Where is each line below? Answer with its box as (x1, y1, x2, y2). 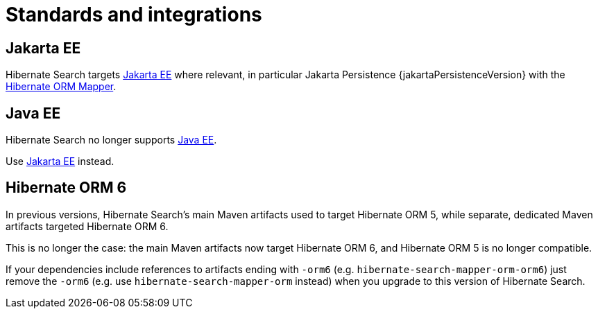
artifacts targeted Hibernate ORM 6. (6, 220, 169, 232)
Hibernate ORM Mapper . (6, 80, 117, 93)
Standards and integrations (6, 3, 262, 26)
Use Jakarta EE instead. (6, 155, 114, 168)
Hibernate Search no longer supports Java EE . (6, 134, 217, 146)
